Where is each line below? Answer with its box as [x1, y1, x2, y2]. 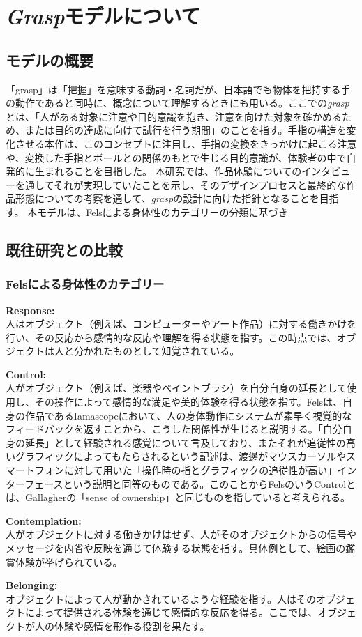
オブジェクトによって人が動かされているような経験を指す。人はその [6, 591, 317, 606]
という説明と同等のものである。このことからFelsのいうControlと [63, 476, 356, 491]
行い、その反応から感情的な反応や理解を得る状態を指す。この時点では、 [6, 330, 337, 344]
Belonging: [6, 578, 58, 592]
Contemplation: [6, 513, 82, 528]
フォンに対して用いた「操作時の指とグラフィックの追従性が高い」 [34, 463, 338, 477]
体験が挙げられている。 [15, 554, 123, 569]
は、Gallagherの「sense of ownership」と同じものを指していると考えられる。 [6, 490, 350, 505]
